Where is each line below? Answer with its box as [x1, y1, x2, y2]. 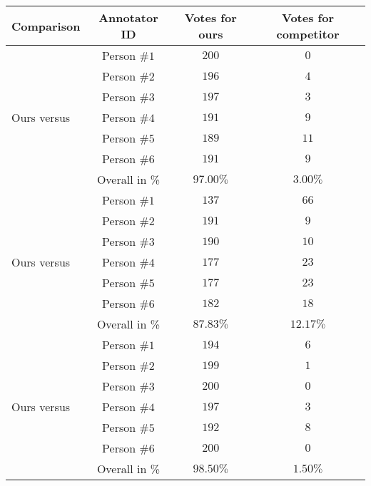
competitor [276, 26, 340, 42]
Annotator [98, 9, 158, 26]
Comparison [11, 17, 81, 34]
